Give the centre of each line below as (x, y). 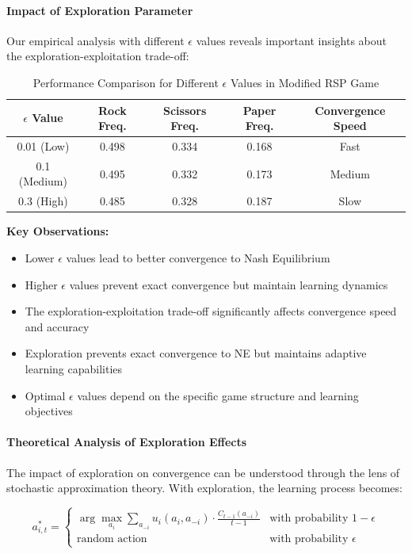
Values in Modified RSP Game (305, 82)
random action (112, 539)
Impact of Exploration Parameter (100, 10)
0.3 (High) (43, 201)
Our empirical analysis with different (95, 40)
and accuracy (57, 326)
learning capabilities (74, 368)
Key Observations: (58, 231)
